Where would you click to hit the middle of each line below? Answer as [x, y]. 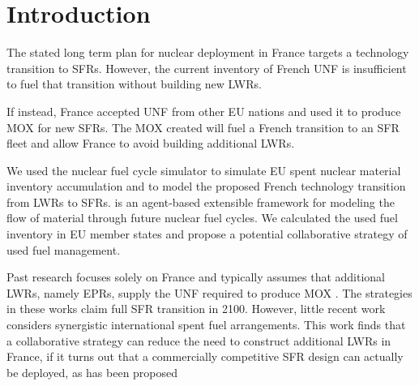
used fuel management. [64, 249]
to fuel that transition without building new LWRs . [134, 84]
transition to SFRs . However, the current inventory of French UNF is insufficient [207, 68]
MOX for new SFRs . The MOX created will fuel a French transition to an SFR [203, 127]
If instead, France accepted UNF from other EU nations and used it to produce [204, 111]
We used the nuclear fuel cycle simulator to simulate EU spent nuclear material [204, 170]
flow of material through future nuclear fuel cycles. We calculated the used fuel [202, 218]
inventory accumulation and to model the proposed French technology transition [206, 186]
